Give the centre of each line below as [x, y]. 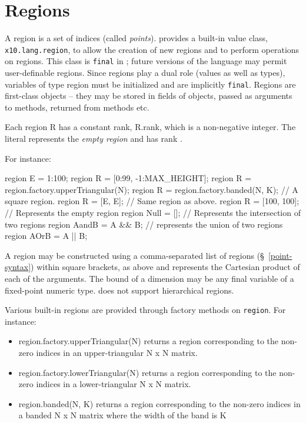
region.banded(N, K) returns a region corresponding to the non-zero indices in [159, 403]
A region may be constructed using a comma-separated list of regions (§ [134, 255]
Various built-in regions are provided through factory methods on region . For [145, 310]
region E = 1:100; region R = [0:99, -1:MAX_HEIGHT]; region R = [128, 178]
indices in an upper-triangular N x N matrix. [117, 353]
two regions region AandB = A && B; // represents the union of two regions [144, 224]
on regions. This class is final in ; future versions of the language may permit [146, 61]
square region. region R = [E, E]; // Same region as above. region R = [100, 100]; [152, 201]
